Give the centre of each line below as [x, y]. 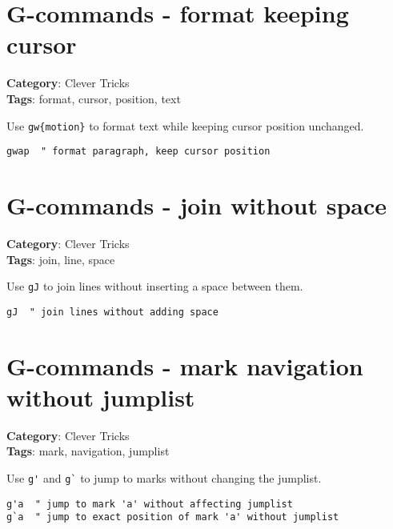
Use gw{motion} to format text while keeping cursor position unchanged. [185, 125]
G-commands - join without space [197, 205]
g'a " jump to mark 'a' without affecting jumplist [150, 504]
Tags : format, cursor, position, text [94, 98]
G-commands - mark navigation [185, 365]
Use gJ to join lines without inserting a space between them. [155, 286]
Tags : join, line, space [61, 259]
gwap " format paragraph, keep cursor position [138, 152]
